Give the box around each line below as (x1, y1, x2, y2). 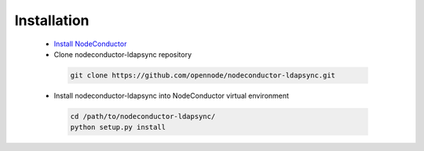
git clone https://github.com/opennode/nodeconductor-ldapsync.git (70, 70, 336, 80)
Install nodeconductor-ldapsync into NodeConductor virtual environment (53, 91, 290, 100)
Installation (14, 12, 90, 29)
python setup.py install (70, 123, 166, 132)
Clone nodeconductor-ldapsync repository (53, 49, 192, 59)
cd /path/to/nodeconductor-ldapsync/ (70, 112, 216, 120)
